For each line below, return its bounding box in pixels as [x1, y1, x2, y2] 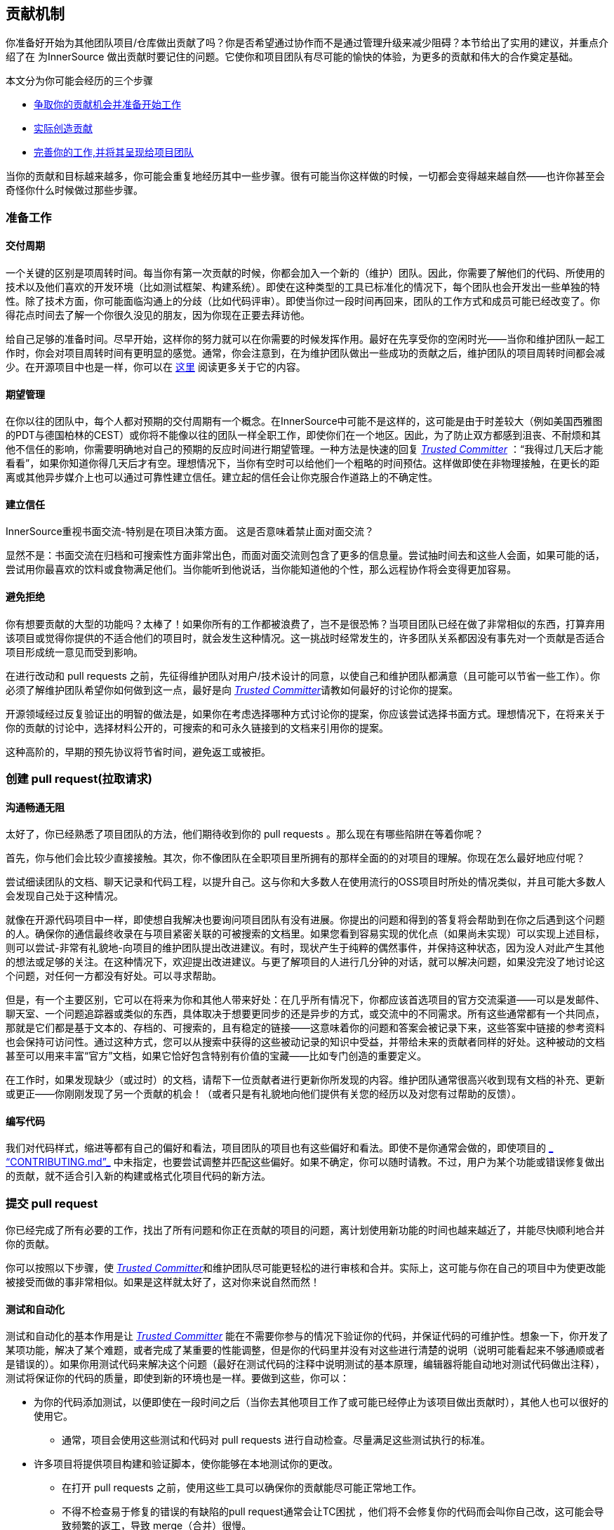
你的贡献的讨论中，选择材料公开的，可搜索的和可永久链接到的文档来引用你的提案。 [6, 721, 389, 734]
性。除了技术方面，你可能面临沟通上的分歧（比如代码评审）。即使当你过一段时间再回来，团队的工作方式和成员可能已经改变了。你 [6, 295, 600, 308]
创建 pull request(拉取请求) [6, 772, 153, 786]
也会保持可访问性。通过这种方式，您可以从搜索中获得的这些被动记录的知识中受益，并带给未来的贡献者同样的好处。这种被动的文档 [6, 1036, 605, 1048]
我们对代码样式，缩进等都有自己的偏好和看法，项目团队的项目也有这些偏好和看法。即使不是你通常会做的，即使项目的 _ [6, 1142, 554, 1154]
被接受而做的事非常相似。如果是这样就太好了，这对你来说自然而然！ [6, 1276, 320, 1288]
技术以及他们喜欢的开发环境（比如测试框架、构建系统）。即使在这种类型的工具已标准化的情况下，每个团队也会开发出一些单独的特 [6, 281, 600, 294]
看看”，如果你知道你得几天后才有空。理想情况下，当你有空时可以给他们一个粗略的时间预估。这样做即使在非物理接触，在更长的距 [6, 457, 600, 470]
